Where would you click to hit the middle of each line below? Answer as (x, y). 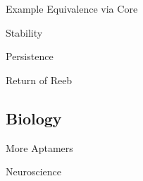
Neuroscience (34, 171)
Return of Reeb (39, 80)
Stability (24, 32)
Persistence (30, 56)
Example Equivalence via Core (72, 8)
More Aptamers (39, 147)
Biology (34, 118)
